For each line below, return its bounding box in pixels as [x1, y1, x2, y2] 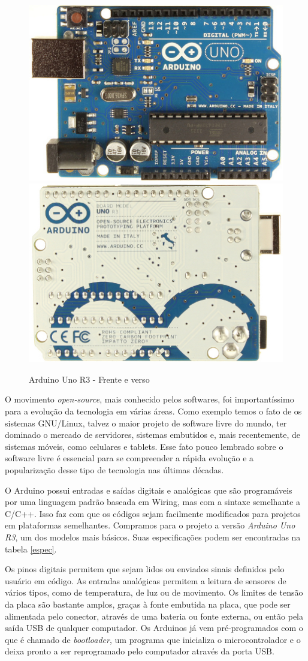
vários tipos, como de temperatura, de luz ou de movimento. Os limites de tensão [5, 586, 303, 599]
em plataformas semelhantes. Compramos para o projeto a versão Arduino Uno [5, 519, 295, 531]
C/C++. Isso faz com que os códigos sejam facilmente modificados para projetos [5, 507, 301, 519]
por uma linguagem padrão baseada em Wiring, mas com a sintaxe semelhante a [5, 495, 301, 508]
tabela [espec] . [5, 542, 57, 555]
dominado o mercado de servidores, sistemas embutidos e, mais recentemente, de [5, 428, 300, 441]
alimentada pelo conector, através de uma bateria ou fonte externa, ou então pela [5, 609, 303, 622]
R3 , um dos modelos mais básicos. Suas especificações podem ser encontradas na [5, 530, 301, 543]
